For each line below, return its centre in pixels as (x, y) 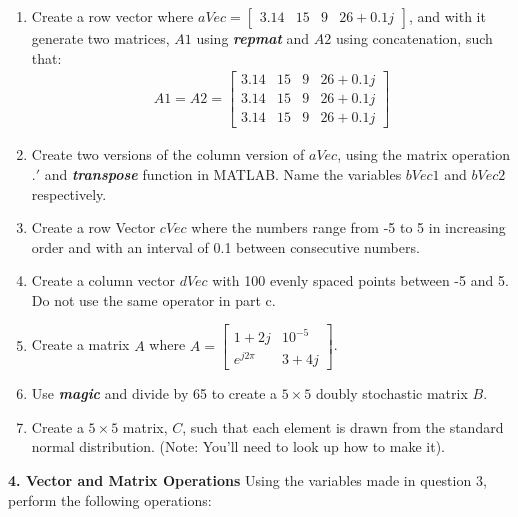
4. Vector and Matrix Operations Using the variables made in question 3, (247, 479)
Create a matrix (80, 344)
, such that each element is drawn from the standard (343, 426)
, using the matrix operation (424, 154)
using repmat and (253, 38)
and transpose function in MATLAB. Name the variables (223, 173)
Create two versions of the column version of (168, 154)
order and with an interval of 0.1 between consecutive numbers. (225, 246)
